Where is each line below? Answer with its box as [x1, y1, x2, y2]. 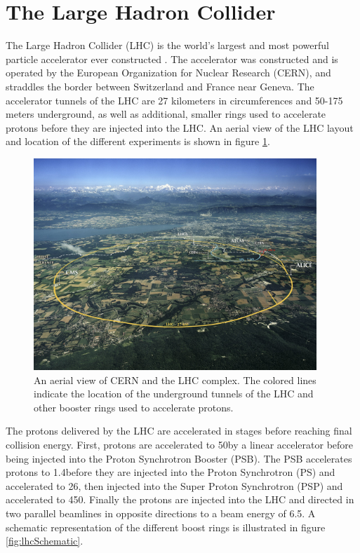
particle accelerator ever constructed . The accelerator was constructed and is [6, 51, 338, 66]
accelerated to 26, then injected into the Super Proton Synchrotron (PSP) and [6, 478, 343, 493]
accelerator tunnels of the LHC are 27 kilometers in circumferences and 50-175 [6, 93, 343, 107]
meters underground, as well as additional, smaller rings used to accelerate [6, 107, 326, 121]
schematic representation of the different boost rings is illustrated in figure [6, 519, 326, 534]
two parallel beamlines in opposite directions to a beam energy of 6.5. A [6, 505, 316, 520]
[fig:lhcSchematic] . [6, 533, 84, 548]
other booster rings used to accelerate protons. [34, 400, 234, 414]
